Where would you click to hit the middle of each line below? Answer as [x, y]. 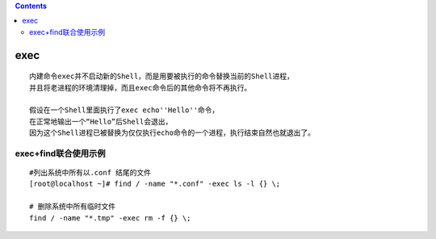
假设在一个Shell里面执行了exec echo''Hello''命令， [124, 110]
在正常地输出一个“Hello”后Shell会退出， [101, 122]
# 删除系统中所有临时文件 [73, 207]
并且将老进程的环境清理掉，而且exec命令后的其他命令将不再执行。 [140, 88]
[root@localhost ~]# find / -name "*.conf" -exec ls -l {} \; [155, 184]
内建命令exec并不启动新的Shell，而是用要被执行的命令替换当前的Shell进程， [162, 76]
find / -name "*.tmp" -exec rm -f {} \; [110, 218]
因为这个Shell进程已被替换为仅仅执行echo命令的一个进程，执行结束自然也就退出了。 [172, 133]
